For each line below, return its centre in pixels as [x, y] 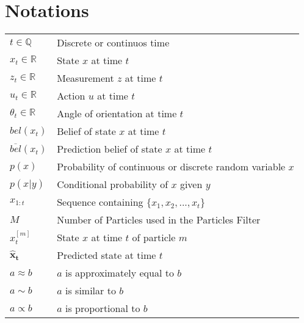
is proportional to [103, 308]
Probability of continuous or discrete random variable [171, 167]
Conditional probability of [113, 184]
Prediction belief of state [110, 149]
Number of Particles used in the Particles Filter [159, 220]
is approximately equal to [120, 273]
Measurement [85, 78]
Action [71, 96]
